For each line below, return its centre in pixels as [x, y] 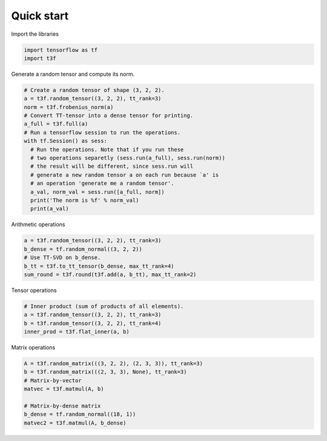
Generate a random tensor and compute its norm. [73, 74]
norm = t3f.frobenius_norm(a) [69, 107]
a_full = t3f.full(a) [56, 124]
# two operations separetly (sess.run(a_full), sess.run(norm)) [128, 158]
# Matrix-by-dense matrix [62, 406]
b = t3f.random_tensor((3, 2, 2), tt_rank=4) [93, 323]
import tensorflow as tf [61, 50]
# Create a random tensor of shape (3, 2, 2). [94, 90]
